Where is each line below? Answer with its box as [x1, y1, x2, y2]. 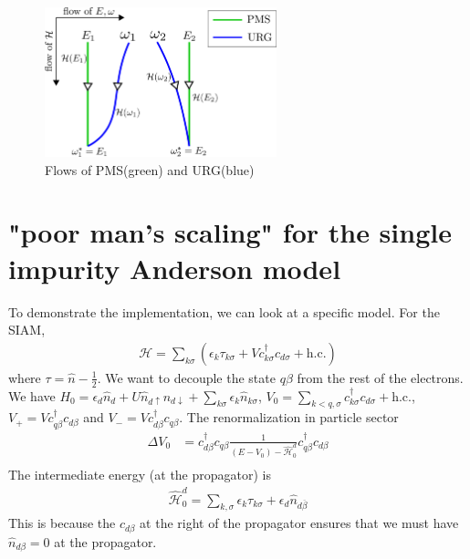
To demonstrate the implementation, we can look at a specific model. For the [8, 302, 440, 321]
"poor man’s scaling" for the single [8, 213, 452, 251]
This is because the [8, 513, 116, 533]
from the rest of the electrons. [297, 367, 464, 387]
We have [8, 386, 56, 405]
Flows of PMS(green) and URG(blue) [45, 160, 255, 179]
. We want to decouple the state [97, 367, 276, 387]
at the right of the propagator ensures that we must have [140, 513, 459, 533]
